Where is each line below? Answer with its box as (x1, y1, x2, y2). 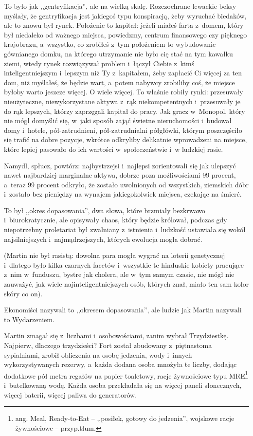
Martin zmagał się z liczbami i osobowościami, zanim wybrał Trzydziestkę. (4, 330, 229, 341)
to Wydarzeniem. (4, 314, 54, 324)
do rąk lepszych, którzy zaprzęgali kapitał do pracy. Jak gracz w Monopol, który (4, 106, 245, 116)
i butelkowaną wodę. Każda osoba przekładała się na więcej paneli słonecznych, (4, 380, 242, 390)
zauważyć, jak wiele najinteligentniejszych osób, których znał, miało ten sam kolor (4, 279, 249, 289)
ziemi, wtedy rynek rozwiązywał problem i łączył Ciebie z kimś (4, 58, 195, 68)
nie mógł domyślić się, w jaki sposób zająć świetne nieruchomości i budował (4, 115, 232, 126)
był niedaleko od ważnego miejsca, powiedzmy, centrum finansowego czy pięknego (4, 29, 247, 39)
